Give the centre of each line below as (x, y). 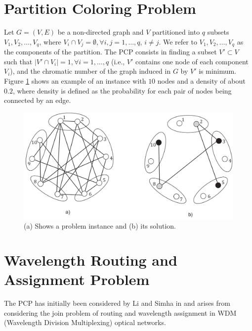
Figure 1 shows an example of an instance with (75, 80)
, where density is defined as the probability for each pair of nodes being (122, 90)
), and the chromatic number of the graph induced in (90, 71)
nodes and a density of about (201, 80)
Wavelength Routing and (91, 260)
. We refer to (178, 41)
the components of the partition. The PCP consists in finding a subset (110, 52)
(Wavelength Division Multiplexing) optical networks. (85, 322)
